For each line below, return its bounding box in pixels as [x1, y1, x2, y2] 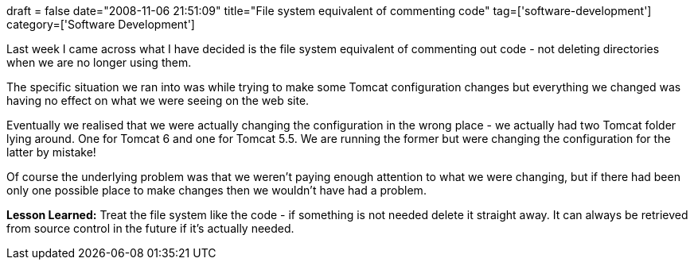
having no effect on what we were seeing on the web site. [6, 94, 310, 107]
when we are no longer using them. [6, 56, 192, 69]
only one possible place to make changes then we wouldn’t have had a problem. [6, 183, 427, 197]
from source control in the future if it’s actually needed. [6, 222, 294, 235]
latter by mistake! [6, 145, 96, 159]
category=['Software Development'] [6, 17, 195, 31]
